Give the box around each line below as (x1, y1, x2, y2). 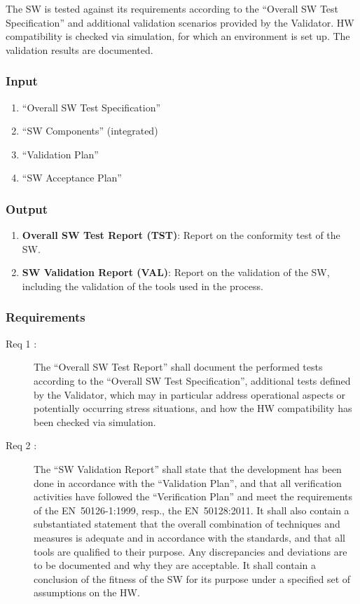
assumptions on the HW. (34, 585, 140, 600)
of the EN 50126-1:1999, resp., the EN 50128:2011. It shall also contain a (34, 502, 349, 517)
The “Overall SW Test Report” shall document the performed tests (34, 359, 323, 374)
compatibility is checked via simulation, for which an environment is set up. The (6, 29, 350, 43)
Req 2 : (6, 438, 37, 453)
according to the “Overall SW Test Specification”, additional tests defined (34, 373, 351, 387)
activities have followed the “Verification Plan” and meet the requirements (34, 489, 353, 504)
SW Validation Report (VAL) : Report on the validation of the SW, (22, 265, 330, 280)
